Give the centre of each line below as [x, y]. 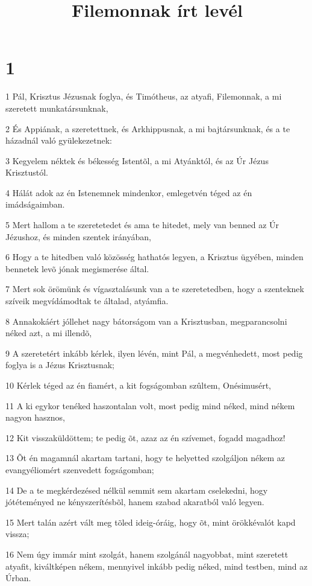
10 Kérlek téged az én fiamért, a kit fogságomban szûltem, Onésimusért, [138, 385]
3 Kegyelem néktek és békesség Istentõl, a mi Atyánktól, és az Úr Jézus [137, 160]
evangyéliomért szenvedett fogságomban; [80, 469]
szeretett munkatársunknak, [57, 108]
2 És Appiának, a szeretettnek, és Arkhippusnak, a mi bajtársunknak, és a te [148, 128]
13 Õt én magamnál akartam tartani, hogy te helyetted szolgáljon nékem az [145, 458]
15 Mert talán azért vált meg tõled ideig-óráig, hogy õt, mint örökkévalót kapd [151, 522]
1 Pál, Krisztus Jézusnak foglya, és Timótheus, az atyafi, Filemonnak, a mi [144, 96]
